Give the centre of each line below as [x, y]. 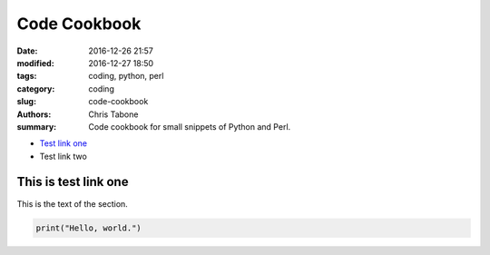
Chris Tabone [113, 114]
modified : [35, 63]
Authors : [34, 114]
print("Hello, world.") [89, 228]
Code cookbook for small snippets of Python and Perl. [190, 126]
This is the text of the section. [73, 203]
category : [36, 88]
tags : [27, 76]
